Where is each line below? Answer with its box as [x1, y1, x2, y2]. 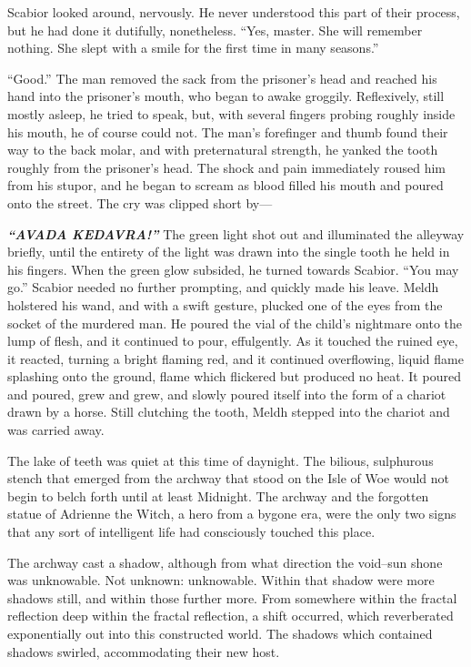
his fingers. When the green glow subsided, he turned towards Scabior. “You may [7, 259, 459, 278]
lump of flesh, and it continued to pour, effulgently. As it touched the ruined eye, [7, 331, 458, 350]
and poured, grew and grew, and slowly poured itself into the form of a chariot [7, 384, 446, 403]
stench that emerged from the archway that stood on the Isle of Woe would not [7, 469, 450, 488]
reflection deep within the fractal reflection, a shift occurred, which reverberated [7, 606, 454, 625]
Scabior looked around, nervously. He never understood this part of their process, [7, 3, 460, 21]
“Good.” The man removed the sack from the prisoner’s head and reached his [7, 68, 437, 87]
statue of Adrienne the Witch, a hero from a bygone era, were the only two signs [7, 504, 456, 523]
